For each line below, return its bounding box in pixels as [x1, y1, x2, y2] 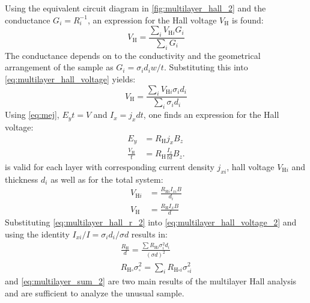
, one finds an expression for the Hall [143, 108, 279, 121]
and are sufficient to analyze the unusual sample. [5, 286, 184, 299]
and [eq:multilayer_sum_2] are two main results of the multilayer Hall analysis [5, 275, 297, 287]
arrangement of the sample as [5, 61, 114, 73]
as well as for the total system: [50, 173, 163, 185]
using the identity [5, 228, 70, 240]
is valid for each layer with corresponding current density [5, 161, 214, 173]
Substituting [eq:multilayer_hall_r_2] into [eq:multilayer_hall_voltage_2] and [5, 216, 297, 228]
